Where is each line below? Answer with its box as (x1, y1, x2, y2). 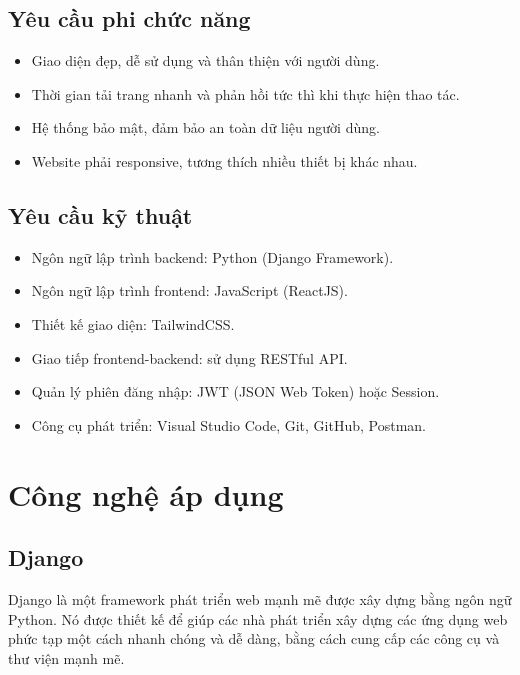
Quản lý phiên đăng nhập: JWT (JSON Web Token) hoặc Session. (31, 381, 440, 402)
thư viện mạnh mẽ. (8, 647, 125, 668)
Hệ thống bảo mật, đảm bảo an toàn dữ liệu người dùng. (31, 117, 380, 138)
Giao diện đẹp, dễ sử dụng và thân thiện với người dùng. (31, 50, 380, 71)
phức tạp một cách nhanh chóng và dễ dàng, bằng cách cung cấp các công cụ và (8, 628, 500, 649)
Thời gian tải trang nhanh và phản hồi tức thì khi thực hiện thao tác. (31, 83, 460, 104)
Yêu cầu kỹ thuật (8, 199, 193, 230)
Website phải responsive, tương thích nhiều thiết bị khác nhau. (31, 150, 418, 171)
